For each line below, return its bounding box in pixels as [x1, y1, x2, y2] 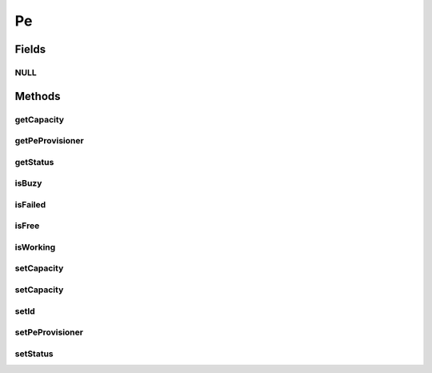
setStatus [14, 348, 54, 359]
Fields [14, 42, 46, 56]
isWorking [14, 241, 56, 252]
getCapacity [14, 114, 64, 125]
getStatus [14, 156, 54, 167]
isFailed [14, 199, 46, 210]
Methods [14, 89, 61, 103]
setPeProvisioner [14, 327, 84, 338]
